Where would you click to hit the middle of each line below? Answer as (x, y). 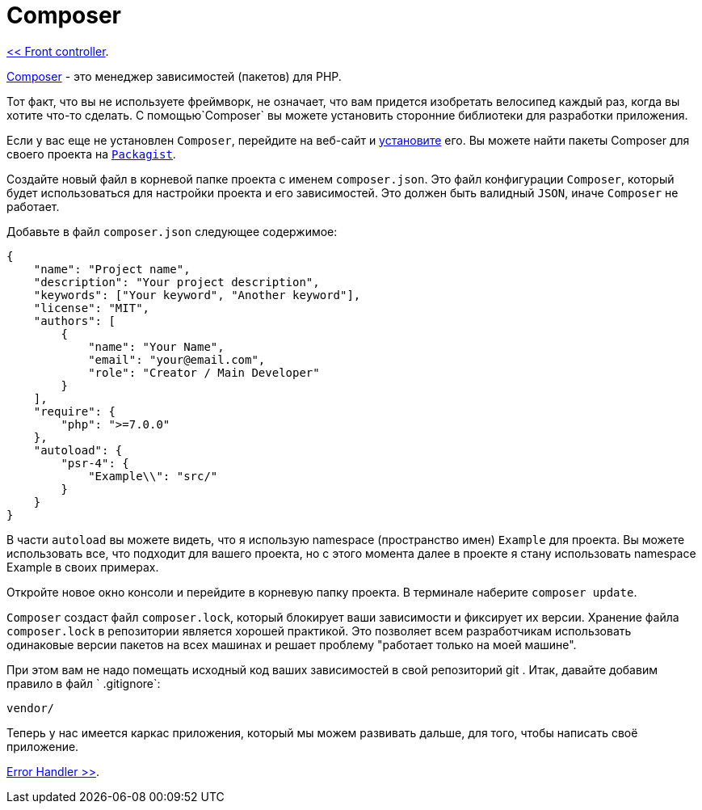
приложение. (43, 746)
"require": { (74, 411)
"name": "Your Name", (156, 346)
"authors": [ (74, 321)
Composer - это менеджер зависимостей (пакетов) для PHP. (174, 76)
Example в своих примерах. (83, 567)
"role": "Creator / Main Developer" (204, 372)
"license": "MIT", (92, 308)
